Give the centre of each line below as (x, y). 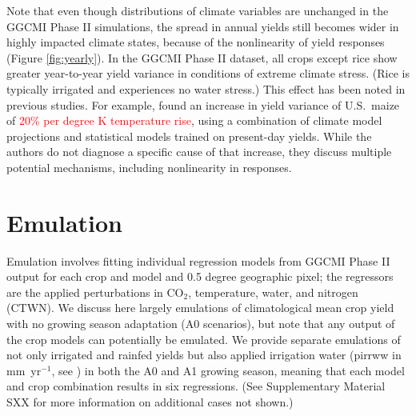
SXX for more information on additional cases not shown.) (150, 402)
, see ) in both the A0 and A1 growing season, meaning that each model (228, 370)
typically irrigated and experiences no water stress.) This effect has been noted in (206, 88)
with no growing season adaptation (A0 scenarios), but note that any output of (201, 324)
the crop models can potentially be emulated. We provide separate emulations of (204, 339)
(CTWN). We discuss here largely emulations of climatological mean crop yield (200, 308)
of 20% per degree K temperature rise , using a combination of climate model (194, 120)
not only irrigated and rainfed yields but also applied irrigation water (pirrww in (204, 355)
